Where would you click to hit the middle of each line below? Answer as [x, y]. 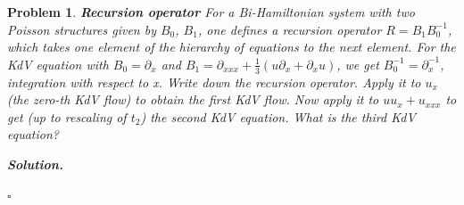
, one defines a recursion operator [290, 29]
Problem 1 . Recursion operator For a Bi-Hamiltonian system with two [211, 12]
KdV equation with [58, 64]
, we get [358, 64]
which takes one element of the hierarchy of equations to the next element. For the [232, 47]
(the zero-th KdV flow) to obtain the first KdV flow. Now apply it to [193, 99]
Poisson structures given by [82, 29]
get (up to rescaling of [67, 116]
